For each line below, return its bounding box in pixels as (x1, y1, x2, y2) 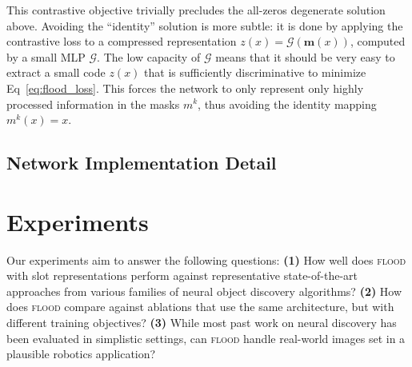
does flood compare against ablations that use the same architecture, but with (6, 298, 394, 315)
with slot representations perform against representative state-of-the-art (6, 267, 358, 284)
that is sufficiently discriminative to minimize (144, 64, 366, 81)
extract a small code (6, 64, 106, 81)
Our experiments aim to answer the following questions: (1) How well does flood (6, 251, 406, 268)
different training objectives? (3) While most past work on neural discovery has (6, 314, 397, 331)
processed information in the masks (6, 95, 180, 112)
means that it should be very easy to (215, 48, 395, 65)
